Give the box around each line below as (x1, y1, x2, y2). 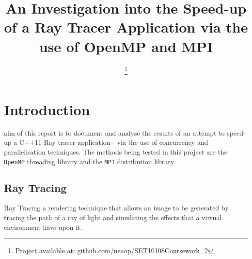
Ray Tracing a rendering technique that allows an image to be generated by (4, 203, 229, 213)
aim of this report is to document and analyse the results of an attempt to (4, 127, 225, 138)
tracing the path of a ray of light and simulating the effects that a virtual (4, 212, 222, 222)
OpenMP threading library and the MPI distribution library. (4, 156, 175, 166)
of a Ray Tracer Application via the (4, 17, 248, 37)
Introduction (4, 99, 90, 119)
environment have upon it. (4, 222, 82, 232)
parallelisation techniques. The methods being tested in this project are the (4, 146, 227, 156)
